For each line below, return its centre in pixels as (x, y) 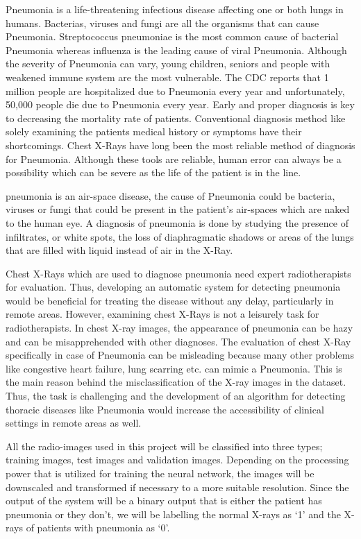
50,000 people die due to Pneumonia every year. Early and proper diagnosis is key (180, 104)
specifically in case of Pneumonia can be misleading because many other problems (180, 355)
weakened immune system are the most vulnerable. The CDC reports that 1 (167, 77)
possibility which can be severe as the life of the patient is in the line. (153, 172)
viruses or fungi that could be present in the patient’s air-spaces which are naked (178, 209)
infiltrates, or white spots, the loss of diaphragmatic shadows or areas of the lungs (180, 236)
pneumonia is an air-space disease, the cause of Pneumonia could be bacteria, (170, 195)
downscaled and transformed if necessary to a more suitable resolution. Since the (177, 487)
